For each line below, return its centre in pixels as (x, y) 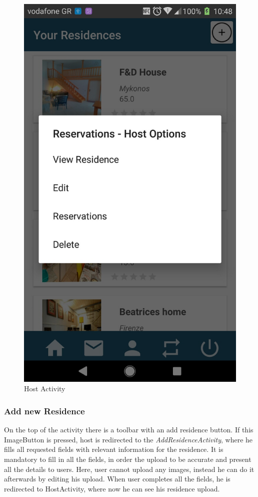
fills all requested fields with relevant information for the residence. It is (114, 449)
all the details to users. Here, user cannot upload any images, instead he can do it (129, 469)
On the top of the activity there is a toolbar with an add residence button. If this (129, 430)
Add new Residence (44, 411)
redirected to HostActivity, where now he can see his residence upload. (112, 488)
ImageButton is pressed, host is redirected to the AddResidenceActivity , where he (128, 439)
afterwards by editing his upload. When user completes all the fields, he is (117, 479)
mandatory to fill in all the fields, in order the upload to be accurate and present (128, 459)
